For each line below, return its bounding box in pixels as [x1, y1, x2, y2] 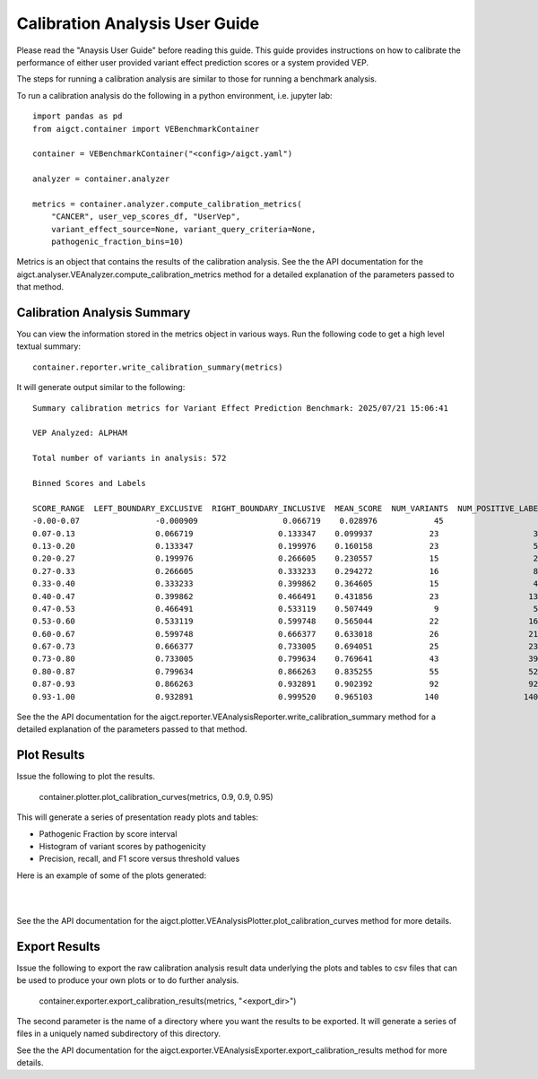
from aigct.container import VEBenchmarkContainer [32, 124, 260, 134]
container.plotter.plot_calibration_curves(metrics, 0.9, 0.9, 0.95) [39, 791, 273, 802]
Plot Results [16, 747, 85, 762]
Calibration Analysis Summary [16, 305, 191, 320]
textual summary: [16, 341, 81, 352]
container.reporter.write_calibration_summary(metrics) [32, 361, 283, 372]
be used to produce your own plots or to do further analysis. [16, 975, 239, 986]
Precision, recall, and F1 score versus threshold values [39, 853, 240, 865]
